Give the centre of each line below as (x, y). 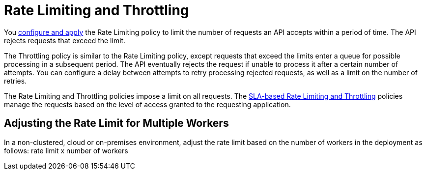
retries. (15, 81)
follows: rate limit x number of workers (66, 150)
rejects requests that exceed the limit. (65, 40)
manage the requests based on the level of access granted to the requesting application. (147, 104)
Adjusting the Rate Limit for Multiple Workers (116, 123)
